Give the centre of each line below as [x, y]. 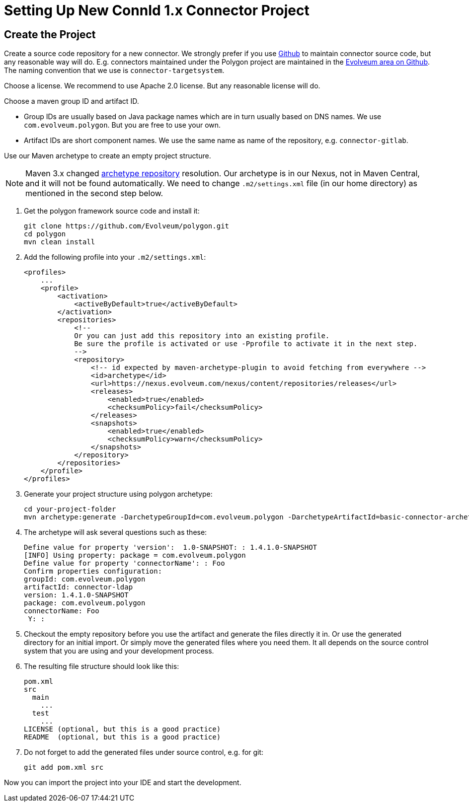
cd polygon [45, 234]
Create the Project [50, 34]
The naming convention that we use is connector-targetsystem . [114, 71]
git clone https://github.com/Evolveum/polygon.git [127, 226]
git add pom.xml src [64, 768]
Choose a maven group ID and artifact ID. [72, 101]
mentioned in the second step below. [94, 193]
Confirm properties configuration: [93, 571]
